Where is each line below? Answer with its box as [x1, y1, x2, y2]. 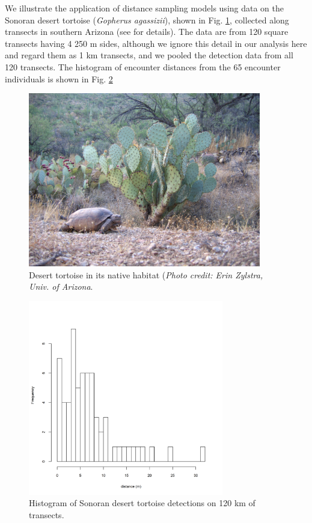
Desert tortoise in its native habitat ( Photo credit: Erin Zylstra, [29, 268, 263, 281]
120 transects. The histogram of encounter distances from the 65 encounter [5, 60, 281, 73]
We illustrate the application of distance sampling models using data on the [5, 2, 284, 14]
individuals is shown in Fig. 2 [5, 72, 113, 85]
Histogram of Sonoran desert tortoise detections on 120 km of [29, 497, 255, 509]
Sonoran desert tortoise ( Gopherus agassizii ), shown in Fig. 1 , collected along [5, 13, 289, 26]
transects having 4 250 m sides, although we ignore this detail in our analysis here [5, 37, 307, 49]
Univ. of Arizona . [29, 280, 93, 293]
